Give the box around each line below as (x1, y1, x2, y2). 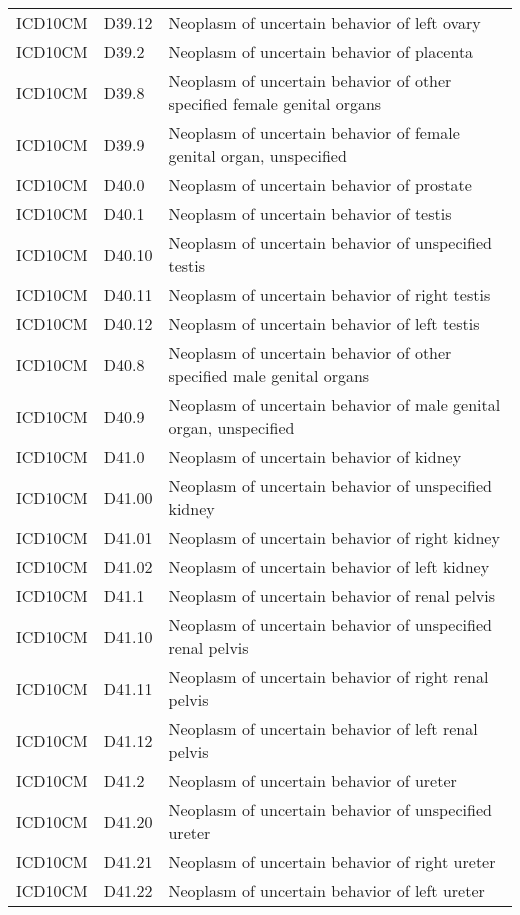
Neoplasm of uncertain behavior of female (168, 121, 460, 144)
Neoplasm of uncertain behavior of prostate (168, 173, 472, 196)
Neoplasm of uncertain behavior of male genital (168, 393, 501, 416)
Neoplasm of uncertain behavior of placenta (168, 40, 474, 63)
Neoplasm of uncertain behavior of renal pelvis (168, 584, 496, 607)
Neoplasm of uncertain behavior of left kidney (168, 555, 490, 578)
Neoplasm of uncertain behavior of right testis (168, 283, 491, 306)
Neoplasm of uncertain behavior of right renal (168, 665, 489, 688)
